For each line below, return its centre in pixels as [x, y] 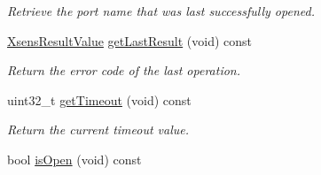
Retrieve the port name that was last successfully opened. [161, 11]
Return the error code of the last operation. [124, 70]
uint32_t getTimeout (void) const [99, 99]
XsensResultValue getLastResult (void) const [129, 40]
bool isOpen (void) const [74, 159]
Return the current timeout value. [98, 129]
